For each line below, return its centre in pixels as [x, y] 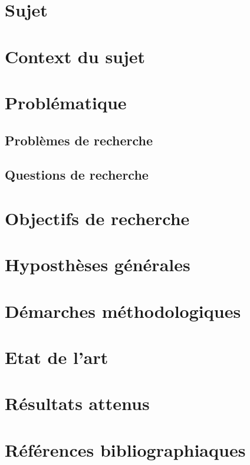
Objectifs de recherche [97, 218]
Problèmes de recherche [79, 140]
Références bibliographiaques [125, 449]
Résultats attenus [77, 403]
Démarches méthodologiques [123, 310]
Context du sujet [75, 56]
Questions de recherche [77, 175]
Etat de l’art [57, 357]
